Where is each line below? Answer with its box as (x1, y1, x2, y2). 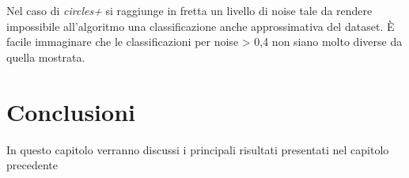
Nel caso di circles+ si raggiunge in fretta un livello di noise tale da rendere (6, 2, 373, 18)
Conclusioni (6, 95, 135, 127)
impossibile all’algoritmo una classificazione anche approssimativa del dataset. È (6, 17, 395, 34)
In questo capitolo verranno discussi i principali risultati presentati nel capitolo (6, 141, 389, 157)
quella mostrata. (6, 48, 85, 65)
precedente (6, 157, 58, 173)
